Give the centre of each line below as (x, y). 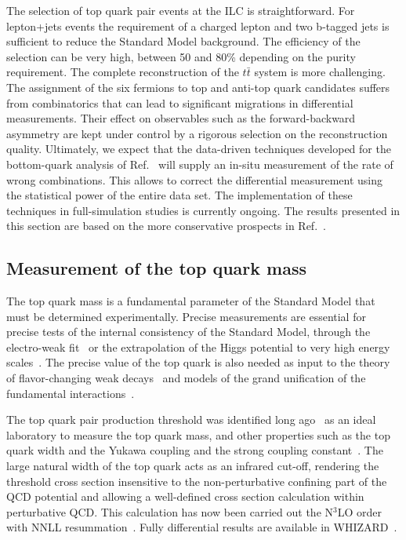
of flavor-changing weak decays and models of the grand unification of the (186, 378)
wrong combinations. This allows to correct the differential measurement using (195, 179)
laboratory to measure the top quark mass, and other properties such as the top (198, 434)
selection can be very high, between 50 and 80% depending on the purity (181, 56)
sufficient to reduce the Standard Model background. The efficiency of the (183, 41)
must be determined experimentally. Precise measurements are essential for (186, 316)
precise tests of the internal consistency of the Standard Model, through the (188, 332)
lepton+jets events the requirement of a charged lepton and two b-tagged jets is (198, 26)
